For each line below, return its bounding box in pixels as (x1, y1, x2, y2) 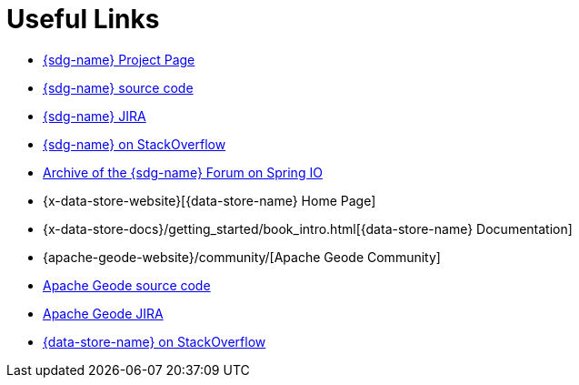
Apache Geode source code (43, 277, 211, 293)
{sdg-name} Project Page (43, 51, 195, 67)
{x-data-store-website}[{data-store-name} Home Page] (43, 192, 376, 208)
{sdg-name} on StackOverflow (43, 136, 226, 152)
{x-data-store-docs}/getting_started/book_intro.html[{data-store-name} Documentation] (43, 220, 573, 237)
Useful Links (6, 4, 160, 35)
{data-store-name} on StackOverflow (43, 333, 266, 350)
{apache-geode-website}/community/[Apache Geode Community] (43, 248, 441, 265)
